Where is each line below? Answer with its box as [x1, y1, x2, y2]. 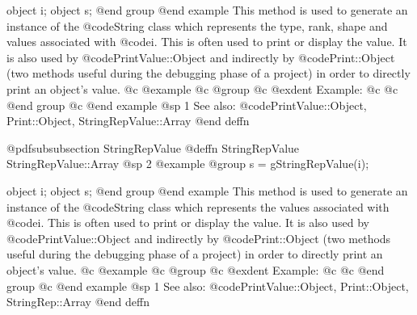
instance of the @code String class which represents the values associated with [6, 198, 390, 215]
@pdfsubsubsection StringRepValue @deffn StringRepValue [6, 139, 300, 156]
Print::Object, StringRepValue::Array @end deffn [6, 112, 250, 129]
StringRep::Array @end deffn [6, 293, 150, 310]
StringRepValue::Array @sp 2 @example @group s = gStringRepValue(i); [6, 155, 369, 172]
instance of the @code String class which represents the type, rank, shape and [6, 17, 388, 34]
